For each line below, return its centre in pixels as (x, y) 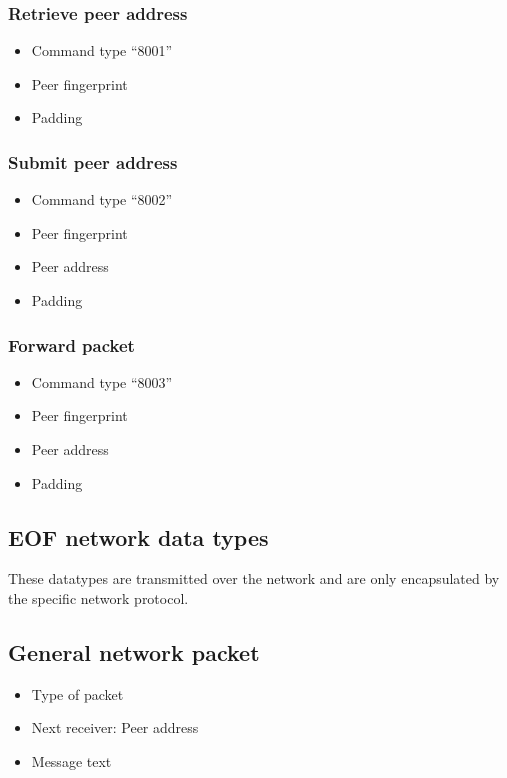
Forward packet (71, 344)
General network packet (134, 651)
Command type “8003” (102, 381)
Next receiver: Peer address (115, 727)
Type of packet (77, 693)
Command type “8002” (102, 199)
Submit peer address (93, 161)
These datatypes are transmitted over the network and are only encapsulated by (254, 578)
